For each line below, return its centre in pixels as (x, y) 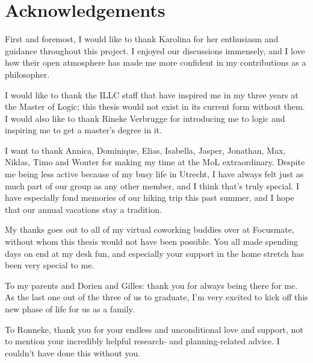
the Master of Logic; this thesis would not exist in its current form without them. (155, 106)
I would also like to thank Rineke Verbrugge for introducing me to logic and (145, 118)
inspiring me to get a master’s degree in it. (83, 130)
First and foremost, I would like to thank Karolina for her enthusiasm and (142, 39)
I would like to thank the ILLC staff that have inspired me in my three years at (152, 94)
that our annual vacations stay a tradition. (83, 209)
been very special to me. (50, 265)
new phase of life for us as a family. (70, 309)
